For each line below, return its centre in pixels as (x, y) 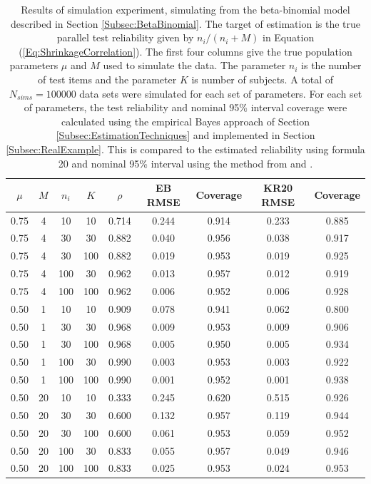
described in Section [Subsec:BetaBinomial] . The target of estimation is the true (185, 23)
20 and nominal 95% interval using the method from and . (185, 163)
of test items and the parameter (107, 79)
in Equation (288, 37)
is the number (331, 65)
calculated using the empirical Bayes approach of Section (185, 121)
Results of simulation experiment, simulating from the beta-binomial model (185, 9)
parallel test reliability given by (125, 37)
